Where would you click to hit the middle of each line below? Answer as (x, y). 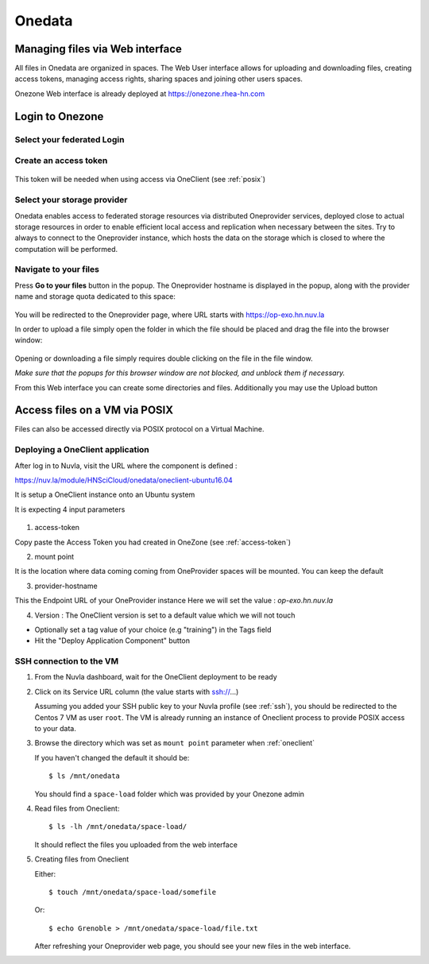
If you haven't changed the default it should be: (112, 757)
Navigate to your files (57, 269)
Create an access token (61, 161)
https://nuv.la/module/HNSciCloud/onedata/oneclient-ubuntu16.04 (124, 480)
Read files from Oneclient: (77, 808)
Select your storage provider (71, 200)
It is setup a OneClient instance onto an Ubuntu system (105, 495)
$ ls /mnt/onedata (85, 776)
